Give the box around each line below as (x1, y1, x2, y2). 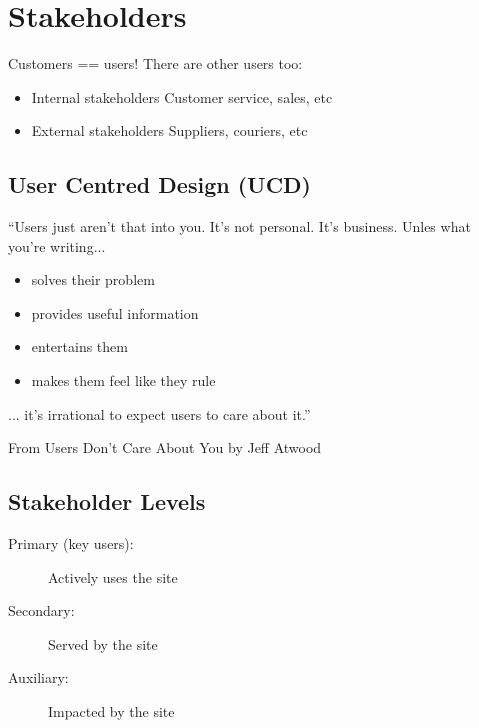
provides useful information (31, 302, 199, 323)
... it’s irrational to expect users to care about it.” (8, 403, 311, 424)
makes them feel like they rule (31, 370, 216, 391)
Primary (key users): (8, 533, 134, 554)
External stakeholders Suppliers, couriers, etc (31, 120, 308, 141)
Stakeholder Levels (8, 486, 206, 517)
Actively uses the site (48, 566, 178, 587)
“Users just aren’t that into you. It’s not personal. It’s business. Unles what (8, 216, 471, 237)
